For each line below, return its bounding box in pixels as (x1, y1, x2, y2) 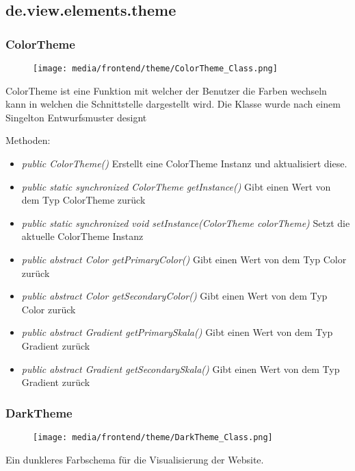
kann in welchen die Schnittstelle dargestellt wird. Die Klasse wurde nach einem (5, 97, 341, 111)
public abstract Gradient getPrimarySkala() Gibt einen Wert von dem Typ (21, 325, 333, 339)
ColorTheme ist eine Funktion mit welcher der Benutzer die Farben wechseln (5, 83, 327, 97)
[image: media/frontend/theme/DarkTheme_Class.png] (33, 432, 273, 442)
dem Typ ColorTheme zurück (21, 193, 146, 207)
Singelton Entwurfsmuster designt (5, 110, 147, 124)
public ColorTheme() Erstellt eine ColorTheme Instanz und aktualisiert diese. (21, 156, 347, 171)
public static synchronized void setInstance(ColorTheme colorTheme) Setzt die (21, 215, 350, 230)
